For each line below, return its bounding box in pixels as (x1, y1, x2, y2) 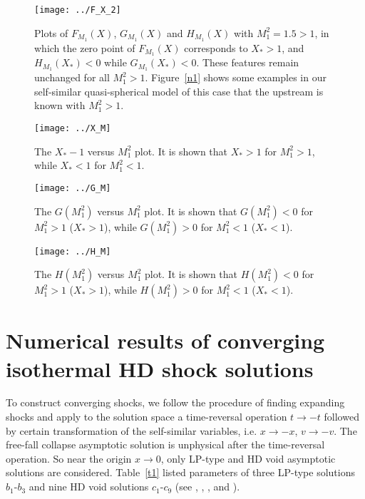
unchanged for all (34, 70, 110, 85)
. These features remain (196, 55, 299, 70)
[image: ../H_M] (34, 246, 111, 257)
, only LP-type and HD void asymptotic (160, 451, 336, 465)
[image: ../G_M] (34, 182, 111, 193)
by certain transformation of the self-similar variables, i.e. (6, 423, 257, 438)
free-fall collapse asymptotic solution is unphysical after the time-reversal (6, 437, 325, 452)
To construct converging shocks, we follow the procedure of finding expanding (6, 395, 345, 410)
